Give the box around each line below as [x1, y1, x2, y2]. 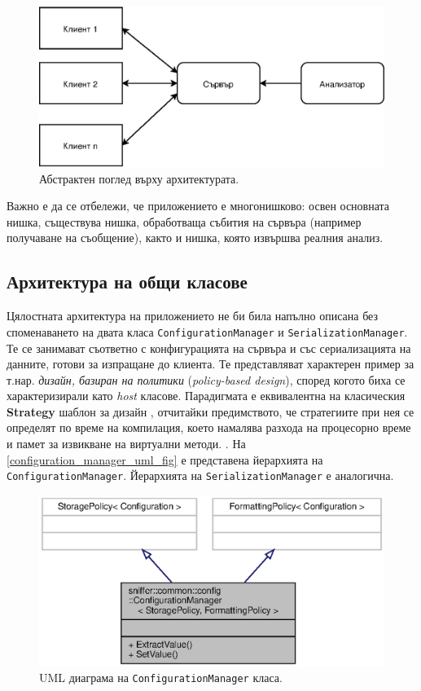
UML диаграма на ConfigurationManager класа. [39, 669, 283, 686]
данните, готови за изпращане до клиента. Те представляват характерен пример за [7, 355, 414, 372]
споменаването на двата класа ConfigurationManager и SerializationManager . [7, 323, 408, 340]
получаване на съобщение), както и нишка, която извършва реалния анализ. [7, 229, 384, 246]
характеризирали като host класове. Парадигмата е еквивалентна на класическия [7, 387, 406, 404]
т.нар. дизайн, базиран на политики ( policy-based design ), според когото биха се [7, 371, 406, 388]
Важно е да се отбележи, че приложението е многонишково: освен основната [7, 197, 390, 214]
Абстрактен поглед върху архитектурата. [39, 169, 239, 187]
